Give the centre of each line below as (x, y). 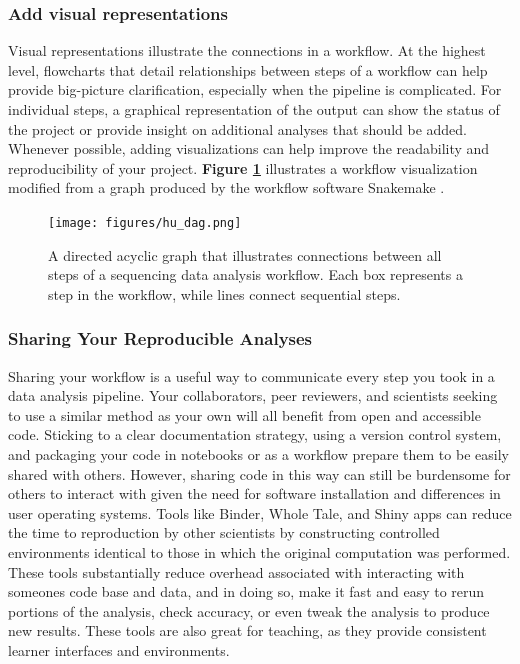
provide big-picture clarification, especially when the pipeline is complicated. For (255, 89)
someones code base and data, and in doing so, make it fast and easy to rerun (246, 591)
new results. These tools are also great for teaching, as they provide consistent (247, 630)
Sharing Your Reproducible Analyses (160, 338)
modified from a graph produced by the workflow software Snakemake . (226, 187)
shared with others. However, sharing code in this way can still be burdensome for (259, 473)
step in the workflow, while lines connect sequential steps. (224, 293)
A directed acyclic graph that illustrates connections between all (245, 254)
